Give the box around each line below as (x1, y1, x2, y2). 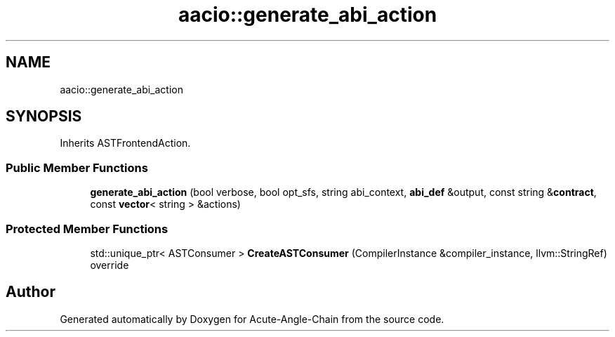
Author (6, 283, 55, 301)
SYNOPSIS (6, 107, 82, 126)
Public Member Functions (6, 160, 148, 175)
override (90, 258, 129, 271)
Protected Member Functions (6, 221, 168, 236)
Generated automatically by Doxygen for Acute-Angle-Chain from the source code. (60, 312, 444, 325)
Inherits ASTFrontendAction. (60, 137, 191, 150)
